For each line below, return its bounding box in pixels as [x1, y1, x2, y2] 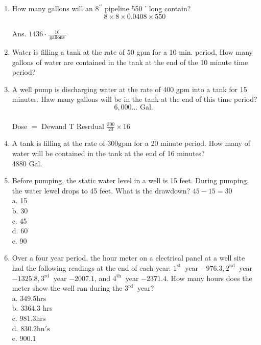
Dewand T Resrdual [41, 120, 104, 131]
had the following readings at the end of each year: [12, 262, 171, 273]
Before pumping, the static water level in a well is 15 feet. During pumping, [12, 175, 249, 186]
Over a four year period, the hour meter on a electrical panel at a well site [12, 252, 245, 263]
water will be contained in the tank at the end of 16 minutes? [12, 148, 205, 158]
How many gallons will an [12, 3, 93, 13]
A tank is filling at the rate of [12, 138, 105, 148]
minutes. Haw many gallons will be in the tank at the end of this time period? [12, 94, 257, 104]
